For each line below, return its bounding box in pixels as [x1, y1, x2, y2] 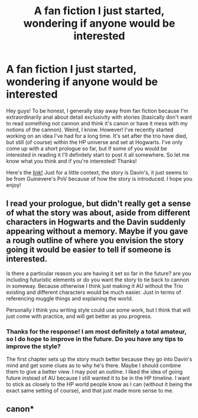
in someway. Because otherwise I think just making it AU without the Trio [6, 282, 183, 289]
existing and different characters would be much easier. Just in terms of [6, 289, 181, 296]
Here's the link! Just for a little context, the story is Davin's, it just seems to [6, 169, 188, 176]
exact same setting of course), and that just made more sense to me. [6, 387, 174, 394]
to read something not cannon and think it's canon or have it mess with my [6, 119, 188, 127]
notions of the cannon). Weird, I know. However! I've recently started [6, 126, 174, 133]
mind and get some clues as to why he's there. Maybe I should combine [6, 362, 181, 369]
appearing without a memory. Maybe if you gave [6, 226, 188, 236]
